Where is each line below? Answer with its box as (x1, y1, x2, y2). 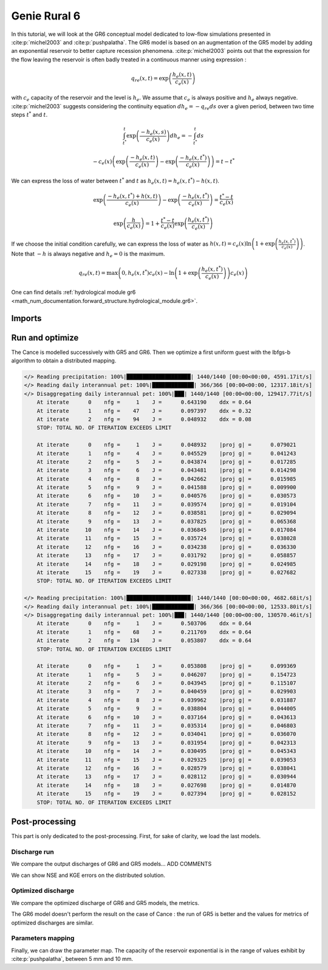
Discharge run (11, 847, 54, 856)
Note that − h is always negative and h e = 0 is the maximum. (11, 250, 165, 258)
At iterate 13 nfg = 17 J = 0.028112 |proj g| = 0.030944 (36, 773, 297, 780)
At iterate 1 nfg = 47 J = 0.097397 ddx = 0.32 (36, 407, 252, 414)
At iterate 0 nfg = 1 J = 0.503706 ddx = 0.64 (36, 620, 252, 627)
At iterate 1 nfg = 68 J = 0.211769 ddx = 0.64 (36, 628, 252, 636)
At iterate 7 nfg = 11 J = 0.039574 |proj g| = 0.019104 (36, 501, 297, 508)
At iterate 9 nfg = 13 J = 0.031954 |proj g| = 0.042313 (36, 739, 297, 746)
